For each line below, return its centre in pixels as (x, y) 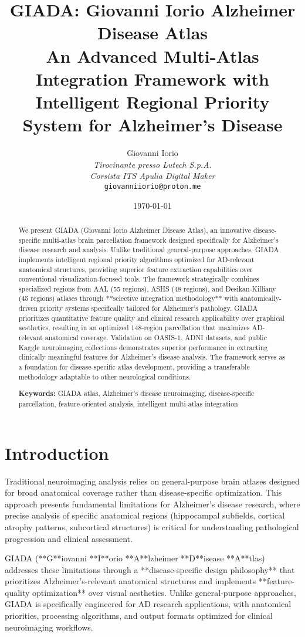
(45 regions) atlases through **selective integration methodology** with (128, 298)
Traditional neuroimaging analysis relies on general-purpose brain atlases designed (152, 481)
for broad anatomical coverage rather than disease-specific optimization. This (143, 492)
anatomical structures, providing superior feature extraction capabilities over (135, 269)
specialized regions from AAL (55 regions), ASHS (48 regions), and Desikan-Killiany (147, 288)
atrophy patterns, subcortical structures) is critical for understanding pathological (152, 526)
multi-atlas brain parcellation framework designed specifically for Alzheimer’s (161, 240)
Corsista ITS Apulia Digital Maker (152, 176)
